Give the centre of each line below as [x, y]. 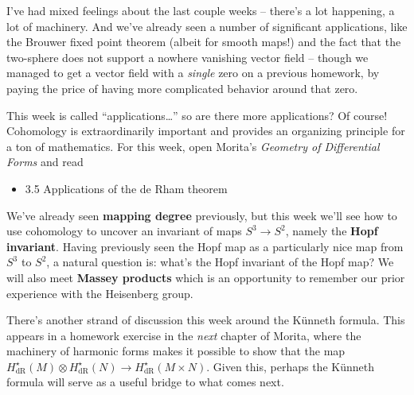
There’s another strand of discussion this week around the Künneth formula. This [206, 320]
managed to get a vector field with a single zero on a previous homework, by [193, 73]
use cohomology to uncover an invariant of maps [124, 231]
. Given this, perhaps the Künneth [290, 366]
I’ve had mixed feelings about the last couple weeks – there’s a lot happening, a [201, 10]
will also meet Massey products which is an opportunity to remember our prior [206, 277]
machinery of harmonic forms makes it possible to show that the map [176, 351]
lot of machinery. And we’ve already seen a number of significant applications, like [207, 26]
